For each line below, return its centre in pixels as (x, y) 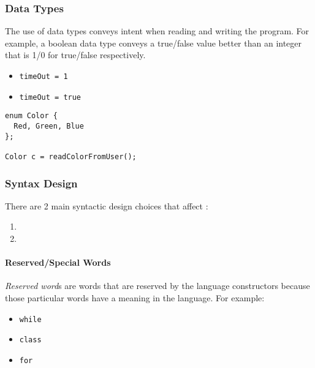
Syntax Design (41, 183)
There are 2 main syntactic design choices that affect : (107, 205)
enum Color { (31, 116)
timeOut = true (50, 97)
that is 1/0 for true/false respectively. (75, 55)
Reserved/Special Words (58, 262)
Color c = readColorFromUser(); (71, 156)
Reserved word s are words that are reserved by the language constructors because (157, 286)
